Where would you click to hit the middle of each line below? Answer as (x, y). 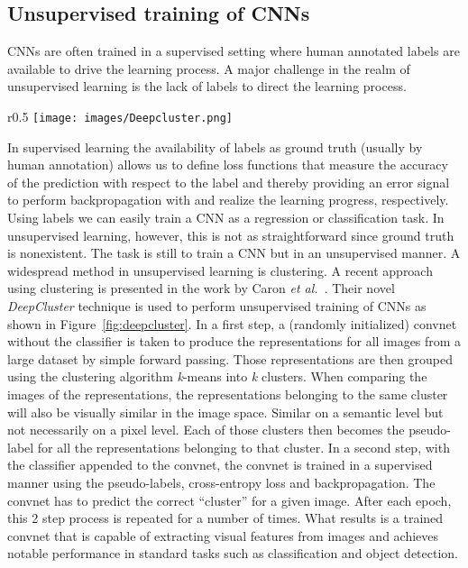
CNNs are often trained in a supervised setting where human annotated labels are (234, 51)
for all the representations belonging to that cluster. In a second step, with (243, 447)
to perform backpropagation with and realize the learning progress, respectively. (228, 200)
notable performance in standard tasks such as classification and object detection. (233, 553)
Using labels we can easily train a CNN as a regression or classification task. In (226, 218)
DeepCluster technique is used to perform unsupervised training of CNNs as (217, 305)
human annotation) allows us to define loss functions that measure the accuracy (228, 165)
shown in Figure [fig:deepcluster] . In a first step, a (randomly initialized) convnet (232, 323)
